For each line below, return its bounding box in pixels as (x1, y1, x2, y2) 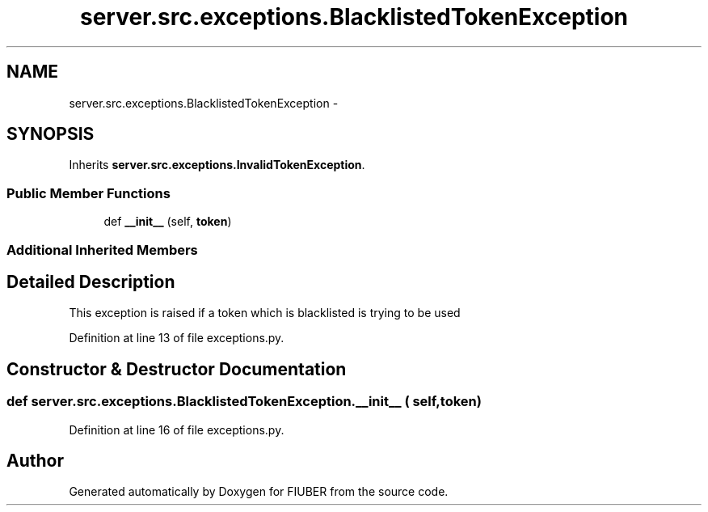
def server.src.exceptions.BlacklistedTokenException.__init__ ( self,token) (6, 393, 482, 410)
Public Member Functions (6, 184, 171, 201)
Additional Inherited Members (6, 241, 198, 258)
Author (6, 451, 64, 472)
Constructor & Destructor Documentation (6, 358, 347, 379)
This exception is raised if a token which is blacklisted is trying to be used (69, 306, 461, 320)
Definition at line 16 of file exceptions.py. (69, 422, 284, 437)
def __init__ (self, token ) (103, 214, 232, 229)
